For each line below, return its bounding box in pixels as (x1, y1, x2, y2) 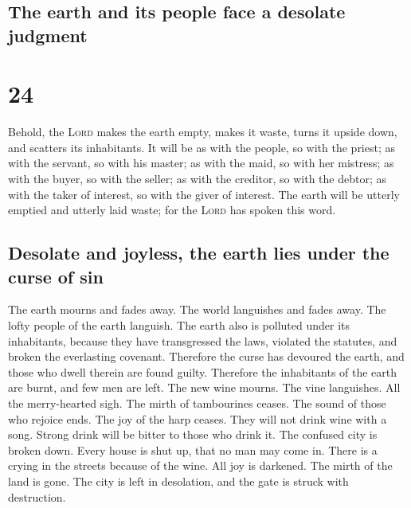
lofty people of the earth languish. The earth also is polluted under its (8, 317, 350, 334)
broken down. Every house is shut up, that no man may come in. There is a (8, 441, 378, 458)
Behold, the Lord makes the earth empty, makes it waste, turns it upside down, (8, 123, 397, 140)
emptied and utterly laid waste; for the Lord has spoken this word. (8, 201, 336, 218)
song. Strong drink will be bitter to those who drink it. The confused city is (8, 426, 378, 443)
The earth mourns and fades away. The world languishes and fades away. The (8, 301, 386, 318)
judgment (8, 22, 88, 47)
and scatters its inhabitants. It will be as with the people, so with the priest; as (8, 139, 396, 155)
